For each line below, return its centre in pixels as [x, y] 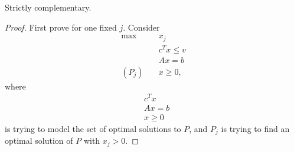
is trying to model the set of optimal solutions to [93, 128]
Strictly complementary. [48, 7]
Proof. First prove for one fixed [61, 27]
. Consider [141, 27]
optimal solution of [39, 141]
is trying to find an [255, 128]
